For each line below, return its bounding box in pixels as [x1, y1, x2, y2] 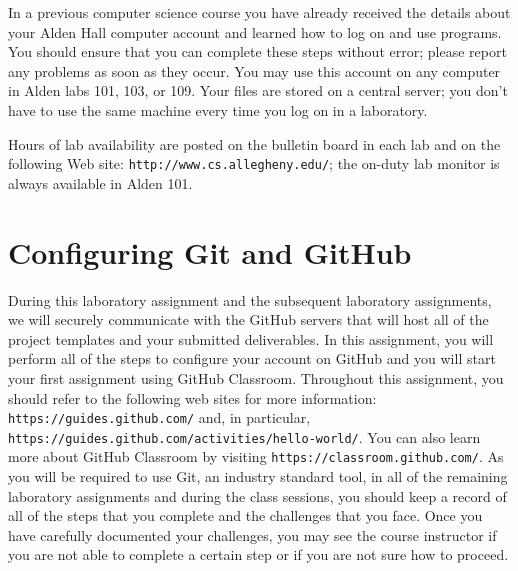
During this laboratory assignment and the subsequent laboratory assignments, [8, 289, 492, 310]
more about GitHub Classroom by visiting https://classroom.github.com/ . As [8, 446, 504, 467]
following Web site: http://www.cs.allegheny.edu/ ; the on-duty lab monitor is [8, 153, 500, 174]
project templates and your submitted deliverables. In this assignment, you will [8, 328, 494, 349]
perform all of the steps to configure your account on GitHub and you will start [8, 348, 496, 369]
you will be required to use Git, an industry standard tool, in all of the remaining [8, 466, 508, 487]
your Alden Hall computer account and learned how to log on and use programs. [8, 21, 502, 42]
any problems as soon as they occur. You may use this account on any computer [8, 60, 501, 81]
